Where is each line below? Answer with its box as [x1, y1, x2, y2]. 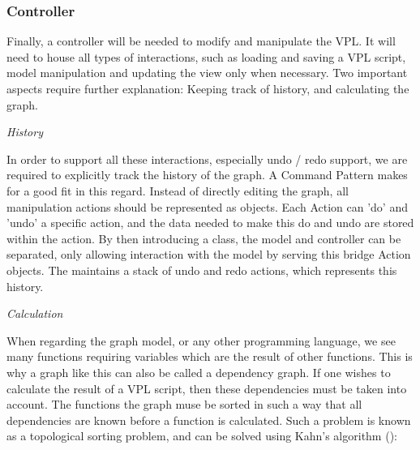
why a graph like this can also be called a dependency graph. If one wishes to [6, 363, 391, 380]
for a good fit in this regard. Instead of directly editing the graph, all [6, 182, 349, 199]
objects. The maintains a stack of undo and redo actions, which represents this [6, 261, 397, 278]
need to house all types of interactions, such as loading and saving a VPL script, [6, 48, 406, 65]
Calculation [6, 305, 63, 322]
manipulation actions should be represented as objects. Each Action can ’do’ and [6, 198, 408, 215]
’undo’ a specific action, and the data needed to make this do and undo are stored [6, 214, 414, 231]
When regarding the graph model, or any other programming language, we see [6, 332, 396, 349]
